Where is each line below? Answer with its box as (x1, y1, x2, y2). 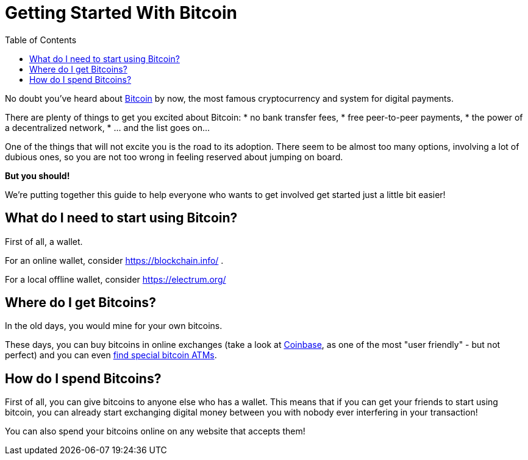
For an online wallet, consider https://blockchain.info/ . (5, 255, 224, 266)
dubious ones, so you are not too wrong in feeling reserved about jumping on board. (5, 151, 343, 162)
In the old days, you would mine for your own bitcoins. (5, 320, 223, 331)
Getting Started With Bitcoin (5, 2, 237, 23)
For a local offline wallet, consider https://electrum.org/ (5, 274, 226, 285)
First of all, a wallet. (5, 236, 83, 247)
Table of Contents (5, 34, 77, 45)
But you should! (5, 170, 70, 181)
